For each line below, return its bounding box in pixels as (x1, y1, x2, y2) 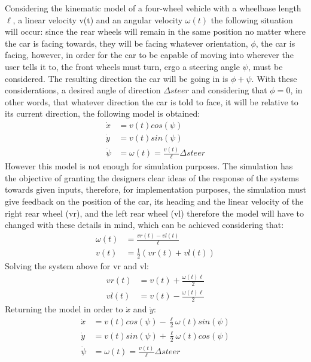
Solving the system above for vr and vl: (5, 260, 149, 272)
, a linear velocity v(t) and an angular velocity (13, 13, 183, 26)
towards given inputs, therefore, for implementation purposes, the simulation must (5, 183, 306, 196)
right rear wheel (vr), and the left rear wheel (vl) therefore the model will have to (5, 206, 304, 219)
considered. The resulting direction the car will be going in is (5, 72, 228, 84)
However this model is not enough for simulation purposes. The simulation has (5, 160, 293, 172)
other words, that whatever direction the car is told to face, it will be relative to (5, 95, 298, 108)
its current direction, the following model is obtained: (5, 107, 200, 120)
